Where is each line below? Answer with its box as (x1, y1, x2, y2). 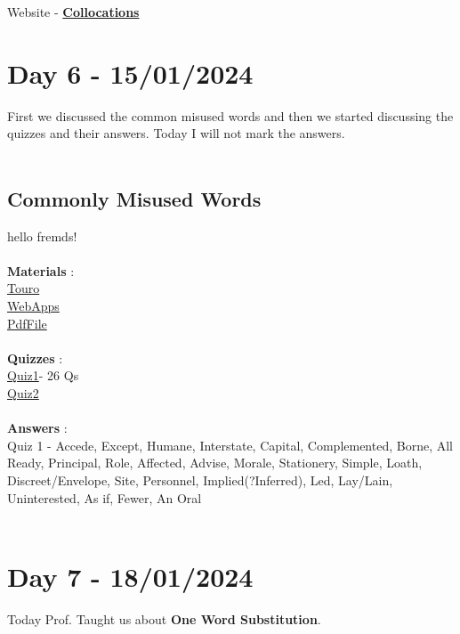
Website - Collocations (7, 3, 140, 20)
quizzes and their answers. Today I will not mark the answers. (7, 124, 345, 142)
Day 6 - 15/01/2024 (7, 54, 254, 91)
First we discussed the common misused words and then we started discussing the (7, 106, 454, 125)
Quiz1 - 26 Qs (7, 366, 79, 385)
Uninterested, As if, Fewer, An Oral (7, 488, 202, 507)
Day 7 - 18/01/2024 (7, 557, 254, 594)
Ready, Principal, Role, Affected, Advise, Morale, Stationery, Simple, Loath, (7, 453, 423, 472)
